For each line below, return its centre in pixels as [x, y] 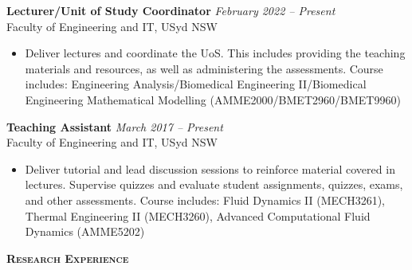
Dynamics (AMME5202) [85, 231]
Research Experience [68, 258]
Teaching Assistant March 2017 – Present [115, 126]
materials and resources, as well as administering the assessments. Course [204, 68]
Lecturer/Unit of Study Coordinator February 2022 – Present [171, 10]
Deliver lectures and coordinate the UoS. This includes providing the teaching [215, 53]
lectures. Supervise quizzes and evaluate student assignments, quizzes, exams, [214, 184]
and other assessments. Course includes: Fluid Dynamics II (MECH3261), [205, 200]
